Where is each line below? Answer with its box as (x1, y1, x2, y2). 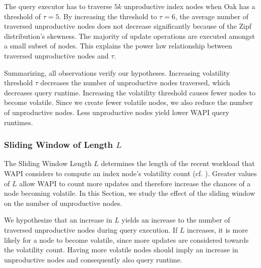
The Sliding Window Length (4, 158, 92, 169)
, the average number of (175, 11, 248, 21)
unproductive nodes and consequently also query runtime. (4, 254, 182, 264)
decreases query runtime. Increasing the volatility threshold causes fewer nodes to (4, 87, 255, 97)
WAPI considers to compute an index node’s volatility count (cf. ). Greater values (4, 168, 257, 178)
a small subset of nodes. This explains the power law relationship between (4, 40, 232, 51)
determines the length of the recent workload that (101, 158, 255, 169)
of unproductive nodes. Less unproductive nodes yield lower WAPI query (4, 106, 229, 117)
